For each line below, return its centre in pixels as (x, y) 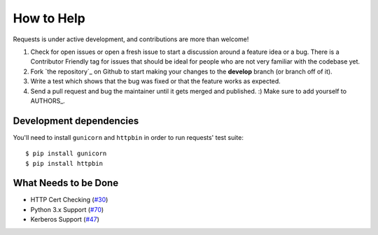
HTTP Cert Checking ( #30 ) (69, 200)
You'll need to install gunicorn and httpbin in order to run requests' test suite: (128, 137)
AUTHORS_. (48, 101)
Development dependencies (76, 121)
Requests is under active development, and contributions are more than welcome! (131, 39)
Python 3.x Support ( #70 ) (67, 209)
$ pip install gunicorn (66, 154)
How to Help (49, 18)
